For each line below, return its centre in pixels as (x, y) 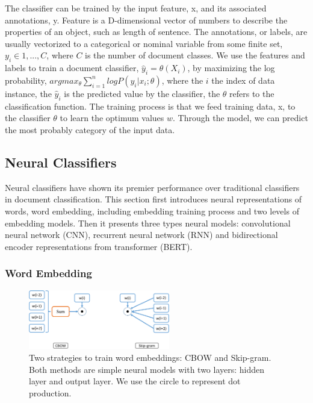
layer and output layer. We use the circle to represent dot (135, 381)
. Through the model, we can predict (240, 118)
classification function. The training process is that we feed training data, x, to (150, 106)
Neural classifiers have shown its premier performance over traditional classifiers (152, 187)
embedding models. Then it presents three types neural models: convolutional (148, 223)
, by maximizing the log (231, 68)
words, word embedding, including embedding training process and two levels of (152, 211)
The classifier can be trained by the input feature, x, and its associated (136, 8)
